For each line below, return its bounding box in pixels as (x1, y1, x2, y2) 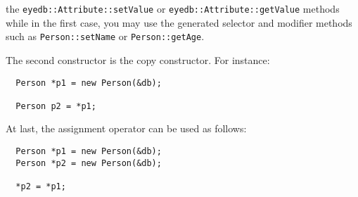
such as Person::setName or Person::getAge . (6, 29, 205, 44)
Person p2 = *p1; (15, 101, 96, 111)
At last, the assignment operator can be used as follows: (6, 121, 247, 136)
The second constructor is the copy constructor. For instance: (6, 52, 270, 67)
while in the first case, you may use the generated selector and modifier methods (6, 15, 352, 30)
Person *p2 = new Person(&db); (15, 158, 162, 168)
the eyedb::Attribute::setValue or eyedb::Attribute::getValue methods (6, 1, 340, 15)
